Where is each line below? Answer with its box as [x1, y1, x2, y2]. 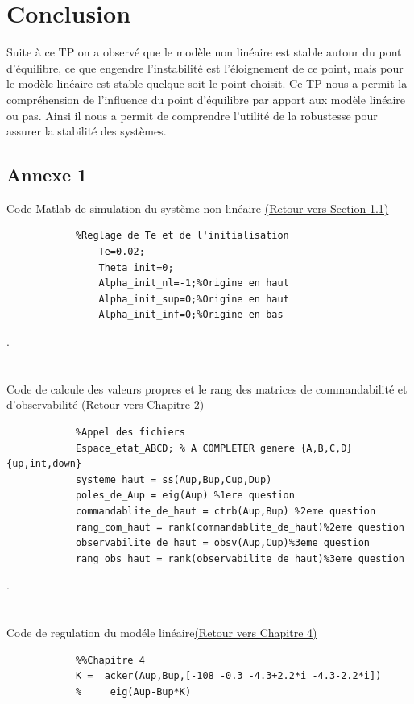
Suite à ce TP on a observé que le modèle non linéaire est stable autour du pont [6, 44, 402, 60]
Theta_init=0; [98, 261, 174, 273]
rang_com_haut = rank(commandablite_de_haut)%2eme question [75, 521, 404, 533]
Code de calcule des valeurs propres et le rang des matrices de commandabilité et [6, 380, 408, 397]
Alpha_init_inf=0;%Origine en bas [98, 309, 284, 321]
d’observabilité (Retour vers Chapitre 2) [6, 396, 205, 413]
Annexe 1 [6, 162, 88, 187]
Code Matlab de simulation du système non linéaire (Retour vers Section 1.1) [6, 199, 389, 216]
